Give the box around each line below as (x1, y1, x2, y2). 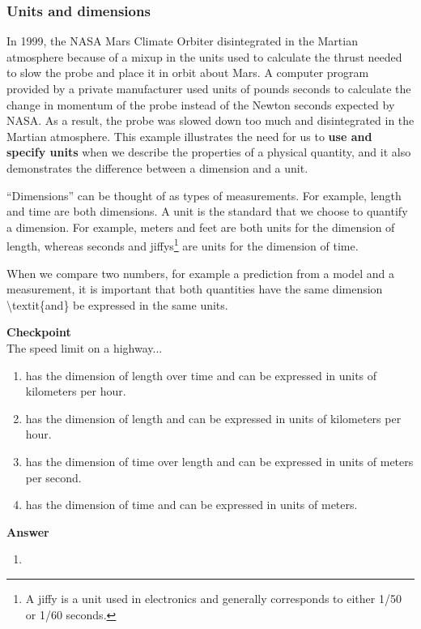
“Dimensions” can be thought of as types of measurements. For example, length (6, 186, 402, 203)
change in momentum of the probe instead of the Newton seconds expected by (6, 96, 395, 113)
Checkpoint (6, 323, 71, 340)
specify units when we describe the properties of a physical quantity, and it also (6, 143, 411, 160)
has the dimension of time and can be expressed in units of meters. (25, 496, 358, 513)
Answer (6, 523, 49, 540)
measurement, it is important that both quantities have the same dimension (6, 280, 383, 297)
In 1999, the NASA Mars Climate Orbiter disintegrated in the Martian (6, 32, 358, 49)
